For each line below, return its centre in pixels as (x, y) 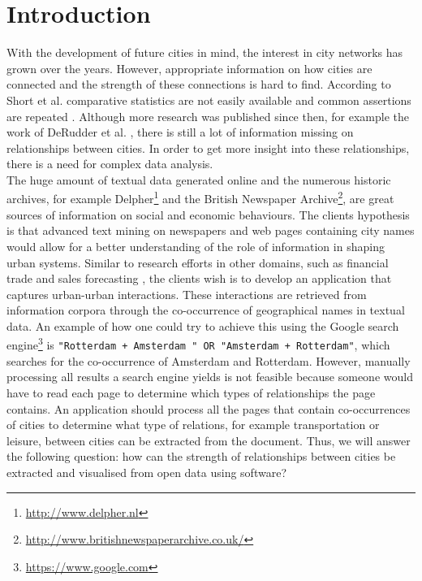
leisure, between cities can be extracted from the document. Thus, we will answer (209, 440)
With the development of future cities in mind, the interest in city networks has (205, 52)
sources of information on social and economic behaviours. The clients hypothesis (208, 214)
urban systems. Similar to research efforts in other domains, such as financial (198, 262)
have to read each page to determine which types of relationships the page (191, 392)
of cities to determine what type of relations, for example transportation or (193, 425)
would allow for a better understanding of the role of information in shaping (196, 246)
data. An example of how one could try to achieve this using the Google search (203, 325)
